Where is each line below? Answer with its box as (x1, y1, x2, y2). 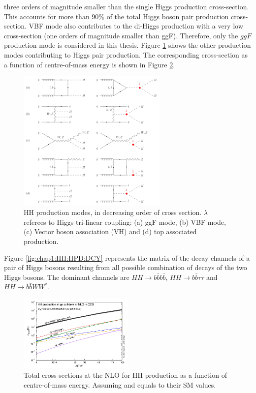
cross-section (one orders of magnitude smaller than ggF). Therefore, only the (4, 30, 238, 40)
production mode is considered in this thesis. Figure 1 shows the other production (4, 40, 251, 50)
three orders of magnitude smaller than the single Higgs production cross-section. (4, 1, 249, 11)
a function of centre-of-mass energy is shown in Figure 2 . (4, 59, 175, 69)
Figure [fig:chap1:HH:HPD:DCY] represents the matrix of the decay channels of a (4, 252, 250, 263)
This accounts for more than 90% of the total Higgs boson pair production (4, 11, 229, 21)
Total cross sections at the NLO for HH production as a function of (24, 370, 227, 380)
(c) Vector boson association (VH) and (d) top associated (24, 226, 197, 237)
